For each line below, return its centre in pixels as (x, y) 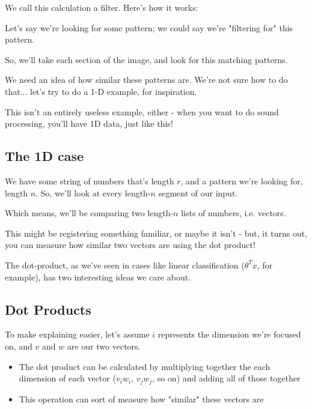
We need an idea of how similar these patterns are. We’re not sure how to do (146, 80)
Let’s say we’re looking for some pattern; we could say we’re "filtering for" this (149, 27)
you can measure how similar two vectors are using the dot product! (130, 245)
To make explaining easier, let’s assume (77, 334)
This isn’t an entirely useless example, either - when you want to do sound (142, 111)
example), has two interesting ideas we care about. (98, 277)
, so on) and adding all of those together (226, 378)
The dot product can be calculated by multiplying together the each (145, 366)
